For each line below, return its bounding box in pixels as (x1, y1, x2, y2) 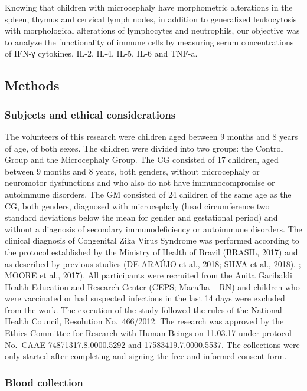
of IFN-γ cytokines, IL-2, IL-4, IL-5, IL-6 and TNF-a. (5, 47, 198, 60)
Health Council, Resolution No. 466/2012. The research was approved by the (5, 315, 284, 327)
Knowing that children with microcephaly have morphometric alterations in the (5, 1, 293, 13)
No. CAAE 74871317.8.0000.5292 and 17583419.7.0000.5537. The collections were (5, 338, 300, 350)
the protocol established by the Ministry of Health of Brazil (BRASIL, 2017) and (5, 245, 298, 258)
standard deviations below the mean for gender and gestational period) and (5, 211, 278, 224)
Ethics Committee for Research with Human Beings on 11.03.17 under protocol (5, 327, 292, 339)
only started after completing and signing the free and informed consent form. (5, 350, 287, 362)
